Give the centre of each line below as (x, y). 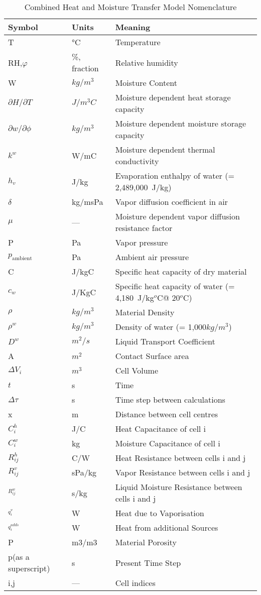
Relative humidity (147, 62)
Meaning (133, 27)
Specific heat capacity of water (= (175, 286)
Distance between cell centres (167, 414)
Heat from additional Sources (167, 527)
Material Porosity (146, 542)
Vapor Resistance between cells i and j (183, 472)
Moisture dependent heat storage (173, 97)
